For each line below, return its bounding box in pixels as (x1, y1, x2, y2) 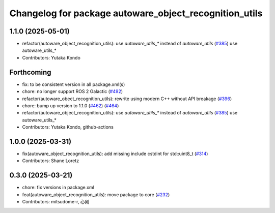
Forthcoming (9, 68, 51, 76)
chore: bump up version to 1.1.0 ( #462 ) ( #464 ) (22, 102, 119, 109)
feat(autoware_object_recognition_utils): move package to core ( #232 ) (22, 191, 170, 198)
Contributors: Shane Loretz (22, 158, 79, 164)
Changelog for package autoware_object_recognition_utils (9, 8, 263, 19)
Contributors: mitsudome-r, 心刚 (22, 199, 90, 205)
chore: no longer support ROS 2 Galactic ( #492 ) (22, 88, 123, 95)
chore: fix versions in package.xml (22, 185, 94, 191)
